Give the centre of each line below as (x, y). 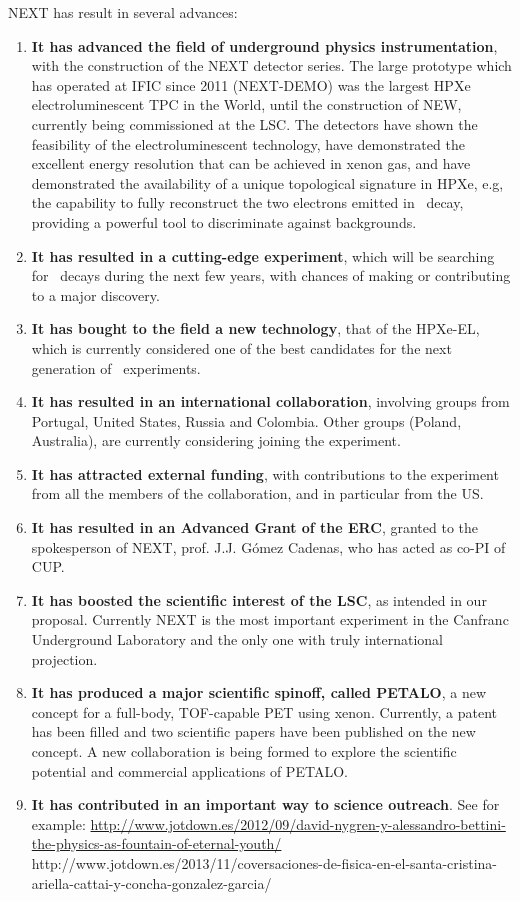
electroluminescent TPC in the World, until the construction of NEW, (246, 104)
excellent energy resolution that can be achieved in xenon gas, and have (251, 163)
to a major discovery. (95, 294)
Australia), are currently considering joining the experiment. (216, 440)
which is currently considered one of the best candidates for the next (241, 347)
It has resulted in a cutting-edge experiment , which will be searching (263, 255)
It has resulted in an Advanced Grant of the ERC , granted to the (254, 527)
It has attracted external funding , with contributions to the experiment (265, 473)
